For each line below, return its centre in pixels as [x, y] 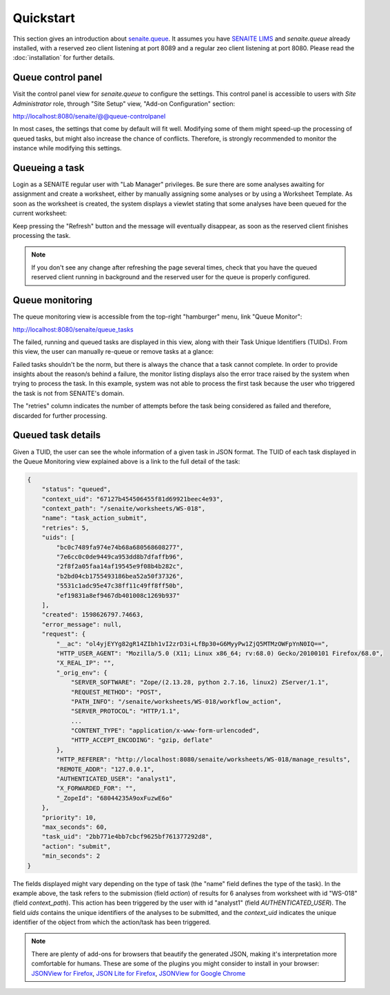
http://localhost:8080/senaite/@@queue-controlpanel [89, 117]
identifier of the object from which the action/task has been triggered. [112, 922]
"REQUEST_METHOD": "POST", [116, 692]
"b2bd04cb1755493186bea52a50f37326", [120, 576]
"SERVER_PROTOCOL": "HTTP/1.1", [125, 711]
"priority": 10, [69, 817]
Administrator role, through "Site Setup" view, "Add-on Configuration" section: [124, 103]
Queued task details [57, 435]
